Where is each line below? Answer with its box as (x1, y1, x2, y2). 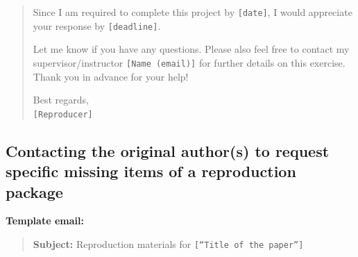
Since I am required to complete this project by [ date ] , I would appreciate (33, 5, 352, 19)
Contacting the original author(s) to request (6, 140, 330, 161)
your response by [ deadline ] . (33, 18, 161, 33)
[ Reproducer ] (33, 109, 93, 119)
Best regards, (33, 92, 89, 107)
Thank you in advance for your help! (33, 69, 189, 83)
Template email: (6, 213, 84, 228)
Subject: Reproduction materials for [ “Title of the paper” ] (33, 236, 304, 251)
